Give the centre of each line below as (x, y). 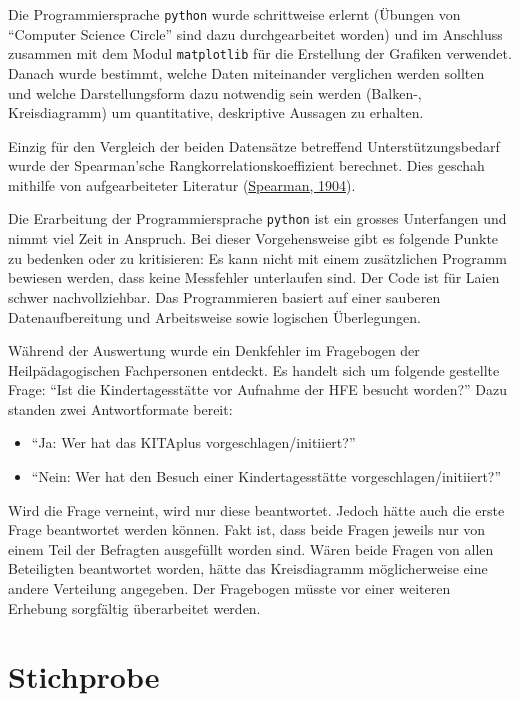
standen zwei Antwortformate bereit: (120, 408)
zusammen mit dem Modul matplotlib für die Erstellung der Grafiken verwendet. (260, 53)
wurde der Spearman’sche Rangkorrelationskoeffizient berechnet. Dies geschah (246, 165)
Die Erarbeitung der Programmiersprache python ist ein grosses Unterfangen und (257, 218)
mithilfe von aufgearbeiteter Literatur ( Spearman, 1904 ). (182, 184)
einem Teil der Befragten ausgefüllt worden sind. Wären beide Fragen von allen (251, 548)
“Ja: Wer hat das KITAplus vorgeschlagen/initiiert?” (193, 442)
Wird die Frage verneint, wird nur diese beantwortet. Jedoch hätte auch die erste (256, 509)
